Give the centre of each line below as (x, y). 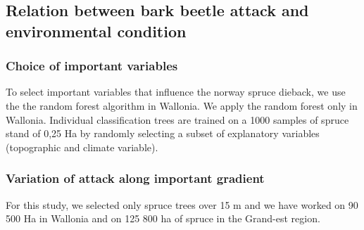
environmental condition (96, 31)
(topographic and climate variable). (82, 147)
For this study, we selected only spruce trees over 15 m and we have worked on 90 (182, 204)
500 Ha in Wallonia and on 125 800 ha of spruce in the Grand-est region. (163, 218)
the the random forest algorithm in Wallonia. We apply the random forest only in (182, 105)
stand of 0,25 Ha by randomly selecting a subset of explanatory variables (163, 133)
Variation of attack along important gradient (135, 178)
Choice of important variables (92, 66)
